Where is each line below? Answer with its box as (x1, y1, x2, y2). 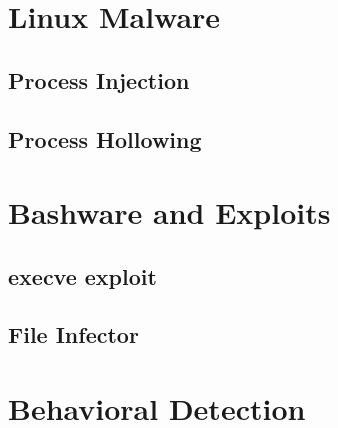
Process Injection (8, 64, 190, 95)
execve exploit (8, 260, 157, 291)
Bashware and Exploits (8, 192, 331, 233)
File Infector (8, 319, 139, 350)
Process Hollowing (8, 123, 202, 154)
